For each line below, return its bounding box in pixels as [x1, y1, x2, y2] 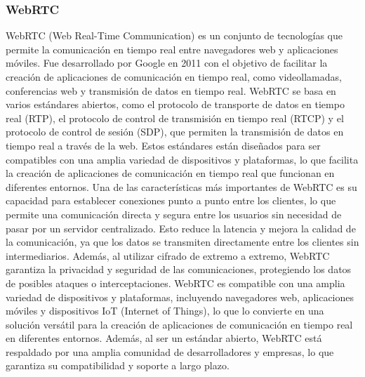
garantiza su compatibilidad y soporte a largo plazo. [6, 358, 230, 373]
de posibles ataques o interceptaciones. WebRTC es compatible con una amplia [6, 275, 345, 290]
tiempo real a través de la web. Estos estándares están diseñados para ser [6, 138, 321, 152]
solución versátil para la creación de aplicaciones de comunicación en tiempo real [6, 317, 353, 331]
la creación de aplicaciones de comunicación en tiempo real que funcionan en [6, 166, 335, 180]
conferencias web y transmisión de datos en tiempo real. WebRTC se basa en [6, 83, 336, 98]
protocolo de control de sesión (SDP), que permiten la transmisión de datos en [6, 124, 344, 139]
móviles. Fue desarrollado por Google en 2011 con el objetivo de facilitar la [6, 55, 328, 70]
